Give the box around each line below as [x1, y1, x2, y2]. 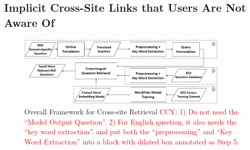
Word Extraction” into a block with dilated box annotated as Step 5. [24, 136, 239, 146]
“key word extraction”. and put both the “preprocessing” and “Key [24, 126, 233, 137]
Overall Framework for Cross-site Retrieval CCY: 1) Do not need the [24, 106, 239, 116]
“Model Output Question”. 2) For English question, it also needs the [24, 116, 237, 127]
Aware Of [4, 14, 55, 30]
